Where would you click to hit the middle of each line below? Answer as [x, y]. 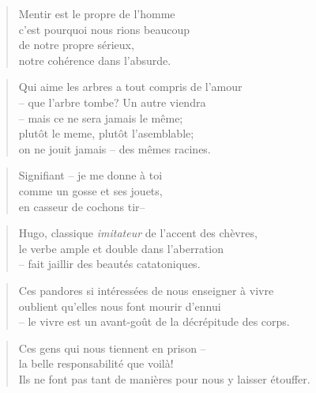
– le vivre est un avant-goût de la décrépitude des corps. [154, 321]
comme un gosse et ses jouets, [90, 190]
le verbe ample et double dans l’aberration [121, 248]
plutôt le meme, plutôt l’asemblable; [106, 133]
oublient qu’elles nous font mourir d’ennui [120, 306]
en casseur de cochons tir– [82, 206]
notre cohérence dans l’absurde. [95, 60]
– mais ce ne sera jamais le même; [101, 117]
